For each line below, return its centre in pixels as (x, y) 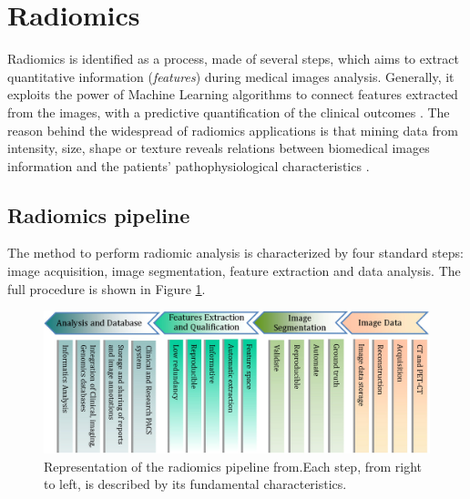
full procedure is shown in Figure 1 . (107, 288)
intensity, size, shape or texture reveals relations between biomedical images (219, 148)
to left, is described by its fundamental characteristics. (195, 484)
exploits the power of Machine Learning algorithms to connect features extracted (233, 94)
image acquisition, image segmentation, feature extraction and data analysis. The (234, 271)
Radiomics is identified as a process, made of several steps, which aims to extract (233, 59)
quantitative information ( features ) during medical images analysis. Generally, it (231, 76)
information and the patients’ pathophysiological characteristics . (189, 165)
